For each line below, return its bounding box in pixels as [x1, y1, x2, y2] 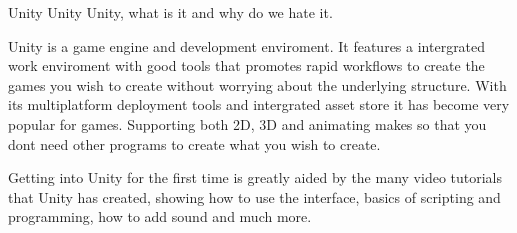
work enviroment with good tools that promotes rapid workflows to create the [8, 55, 485, 76]
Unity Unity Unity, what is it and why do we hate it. [8, 2, 333, 22]
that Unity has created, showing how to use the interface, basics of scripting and [8, 186, 501, 207]
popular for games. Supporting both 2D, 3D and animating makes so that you [8, 113, 487, 134]
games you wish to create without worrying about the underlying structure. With [8, 74, 507, 95]
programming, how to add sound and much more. [8, 206, 312, 227]
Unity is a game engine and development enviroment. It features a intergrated [8, 35, 486, 56]
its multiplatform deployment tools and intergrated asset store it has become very [8, 94, 510, 115]
